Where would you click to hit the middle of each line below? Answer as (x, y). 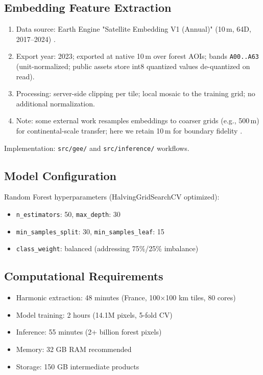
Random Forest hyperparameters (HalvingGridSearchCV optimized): (112, 197)
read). (25, 76)
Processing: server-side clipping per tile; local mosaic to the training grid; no (136, 93)
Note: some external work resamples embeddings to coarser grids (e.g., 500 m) (138, 120)
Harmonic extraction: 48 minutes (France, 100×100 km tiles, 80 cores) (126, 297)
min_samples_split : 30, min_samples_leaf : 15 (90, 231)
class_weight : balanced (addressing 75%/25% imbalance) (107, 248)
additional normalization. (55, 103)
